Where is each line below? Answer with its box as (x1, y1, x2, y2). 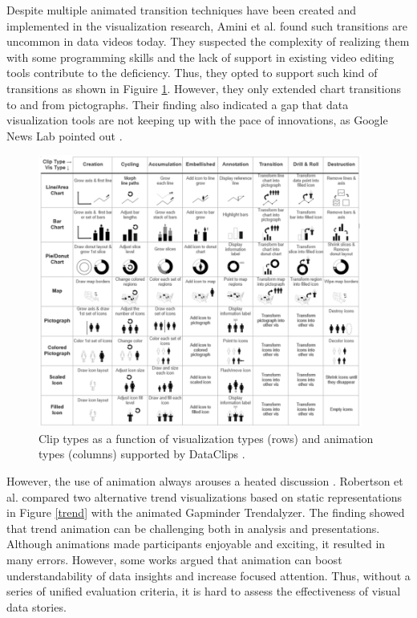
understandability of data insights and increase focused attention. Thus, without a (6, 567, 411, 583)
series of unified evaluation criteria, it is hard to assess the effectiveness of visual (6, 583, 401, 600)
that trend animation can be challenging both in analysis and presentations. (6, 519, 380, 536)
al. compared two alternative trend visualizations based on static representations (6, 488, 402, 505)
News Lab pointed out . (6, 127, 123, 144)
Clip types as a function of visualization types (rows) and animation (38, 429, 374, 446)
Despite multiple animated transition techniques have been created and (6, 2, 357, 18)
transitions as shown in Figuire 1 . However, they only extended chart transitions (6, 79, 402, 96)
